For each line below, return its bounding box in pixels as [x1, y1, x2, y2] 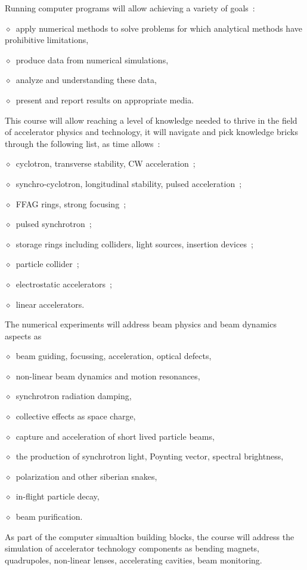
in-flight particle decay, [15, 490, 100, 502]
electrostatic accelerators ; [15, 277, 112, 290]
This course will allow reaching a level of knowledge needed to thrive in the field [5, 114, 297, 126]
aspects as [5, 329, 42, 342]
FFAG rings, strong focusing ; [15, 197, 126, 210]
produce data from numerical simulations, [15, 53, 169, 66]
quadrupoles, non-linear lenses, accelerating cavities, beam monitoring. [5, 553, 262, 566]
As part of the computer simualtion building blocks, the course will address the [5, 530, 294, 543]
